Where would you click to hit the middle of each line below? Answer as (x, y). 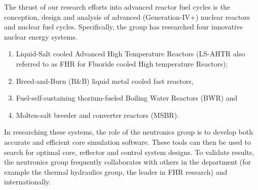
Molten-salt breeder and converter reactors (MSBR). (98, 115)
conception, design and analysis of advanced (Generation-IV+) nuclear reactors (127, 17)
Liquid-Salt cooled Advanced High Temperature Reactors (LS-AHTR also (131, 54)
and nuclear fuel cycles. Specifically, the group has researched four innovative (124, 27)
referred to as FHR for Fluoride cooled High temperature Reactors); (122, 63)
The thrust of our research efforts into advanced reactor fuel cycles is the (117, 7)
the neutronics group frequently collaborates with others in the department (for (128, 162)
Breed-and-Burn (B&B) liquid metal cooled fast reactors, (105, 81)
